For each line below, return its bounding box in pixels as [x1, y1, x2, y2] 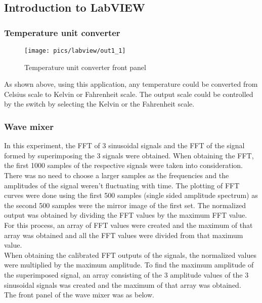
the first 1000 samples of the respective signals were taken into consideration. [4, 160, 243, 171]
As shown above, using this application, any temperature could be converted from [4, 79, 258, 89]
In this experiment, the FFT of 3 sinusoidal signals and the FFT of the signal [4, 140, 245, 151]
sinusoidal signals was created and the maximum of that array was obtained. [4, 279, 241, 290]
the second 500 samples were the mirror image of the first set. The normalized [4, 199, 246, 210]
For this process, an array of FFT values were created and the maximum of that [4, 220, 253, 230]
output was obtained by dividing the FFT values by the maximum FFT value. [4, 210, 247, 220]
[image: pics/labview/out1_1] [24, 47, 126, 54]
